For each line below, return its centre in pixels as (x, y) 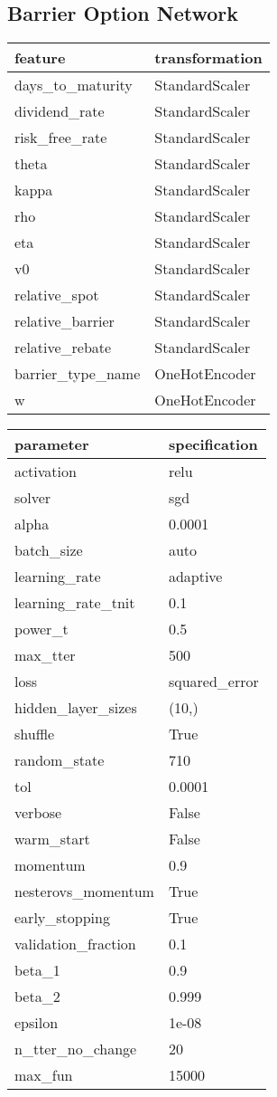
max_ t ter (45, 655)
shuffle (35, 734)
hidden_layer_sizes (76, 708)
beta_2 (37, 997)
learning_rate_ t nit (75, 603)
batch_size (49, 550)
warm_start (52, 839)
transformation (208, 58)
